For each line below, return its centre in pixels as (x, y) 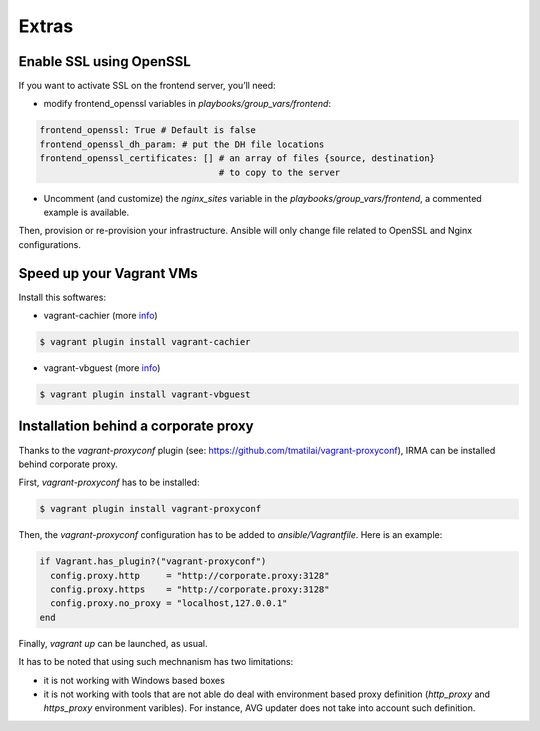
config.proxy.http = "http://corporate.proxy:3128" (190, 575)
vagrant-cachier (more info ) (101, 316)
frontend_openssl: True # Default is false (148, 130)
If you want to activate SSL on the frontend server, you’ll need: (147, 86)
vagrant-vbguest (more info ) (102, 368)
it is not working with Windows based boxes (134, 680)
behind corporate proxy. (68, 464)
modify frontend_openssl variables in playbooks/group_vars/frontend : (187, 104)
